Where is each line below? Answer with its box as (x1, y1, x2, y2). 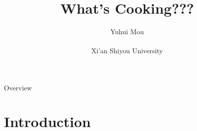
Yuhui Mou (110, 26, 144, 37)
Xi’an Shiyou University (91, 45, 163, 56)
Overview (4, 82, 32, 92)
